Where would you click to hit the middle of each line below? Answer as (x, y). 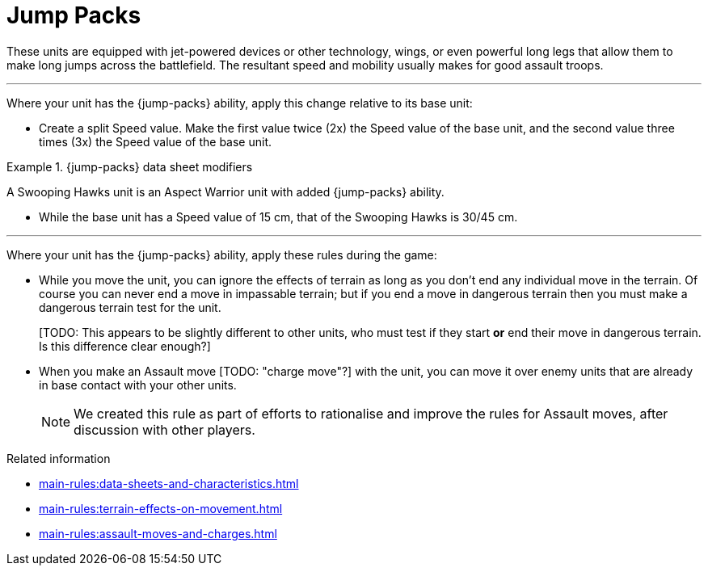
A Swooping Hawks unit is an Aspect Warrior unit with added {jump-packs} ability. (225, 191)
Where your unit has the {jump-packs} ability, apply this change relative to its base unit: (240, 103)
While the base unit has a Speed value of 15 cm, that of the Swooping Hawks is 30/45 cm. (278, 217)
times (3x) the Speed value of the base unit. (156, 141)
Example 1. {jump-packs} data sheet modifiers (130, 166)
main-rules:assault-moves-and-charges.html (158, 533)
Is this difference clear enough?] (125, 346)
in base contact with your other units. (138, 385)
